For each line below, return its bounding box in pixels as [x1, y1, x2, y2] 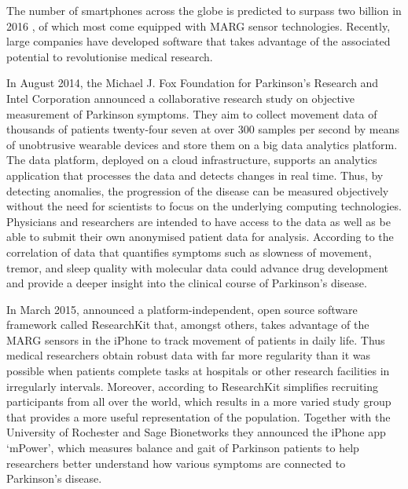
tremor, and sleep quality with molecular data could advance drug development [6, 259, 388, 276]
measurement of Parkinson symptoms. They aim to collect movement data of [6, 105, 377, 122]
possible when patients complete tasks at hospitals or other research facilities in [6, 363, 390, 379]
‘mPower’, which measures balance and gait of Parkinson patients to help [6, 440, 359, 456]
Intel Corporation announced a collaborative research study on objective [6, 89, 355, 106]
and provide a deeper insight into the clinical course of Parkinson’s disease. [6, 275, 367, 291]
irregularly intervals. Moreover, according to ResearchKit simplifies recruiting [6, 378, 379, 394]
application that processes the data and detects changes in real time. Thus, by [6, 166, 384, 183]
